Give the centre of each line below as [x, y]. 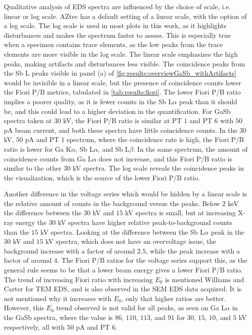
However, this [24, 308]
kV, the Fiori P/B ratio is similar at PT [122, 120]
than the [17, 231]
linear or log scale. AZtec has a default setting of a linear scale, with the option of [126, 16]
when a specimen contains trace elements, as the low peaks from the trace [113, 44]
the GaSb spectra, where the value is [59, 317]
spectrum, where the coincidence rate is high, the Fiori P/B [156, 139]
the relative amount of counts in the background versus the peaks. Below [112, 203]
